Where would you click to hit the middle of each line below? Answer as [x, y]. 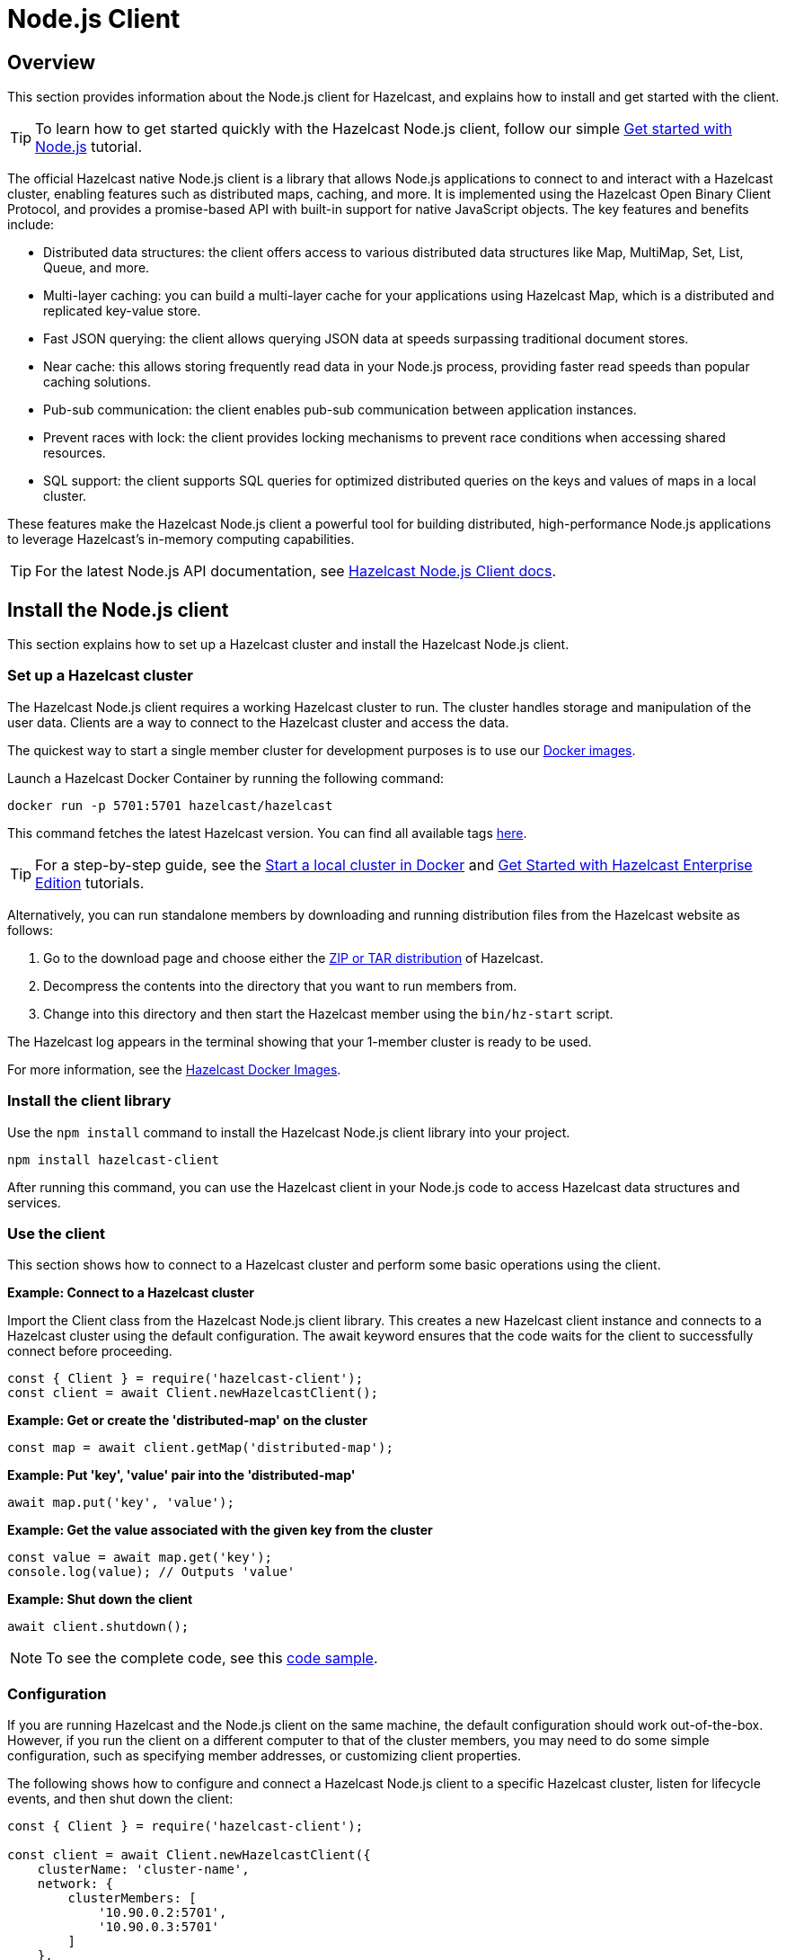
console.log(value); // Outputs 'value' [151, 1572]
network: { [75, 1884]
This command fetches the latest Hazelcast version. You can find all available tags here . [267, 833]
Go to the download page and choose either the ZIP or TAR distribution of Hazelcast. [293, 958]
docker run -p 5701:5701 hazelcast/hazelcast [170, 805]
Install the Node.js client [118, 610]
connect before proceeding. [90, 1351]
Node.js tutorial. [89, 147]
